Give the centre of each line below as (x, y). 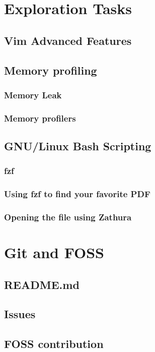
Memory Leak (33, 95)
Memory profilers (40, 118)
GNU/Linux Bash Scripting (78, 146)
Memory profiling (51, 70)
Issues (20, 314)
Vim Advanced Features (68, 40)
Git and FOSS (54, 252)
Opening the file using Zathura (68, 217)
